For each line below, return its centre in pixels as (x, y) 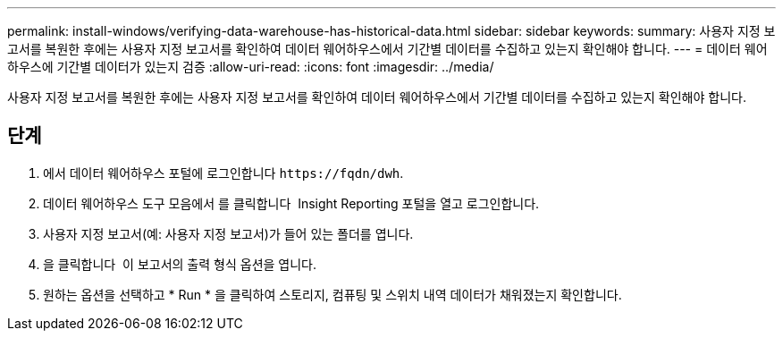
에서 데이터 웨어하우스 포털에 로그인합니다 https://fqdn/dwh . (223, 173)
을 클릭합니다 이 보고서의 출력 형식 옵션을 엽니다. (180, 264)
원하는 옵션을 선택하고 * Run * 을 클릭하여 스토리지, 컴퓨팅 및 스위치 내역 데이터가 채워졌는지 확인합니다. (333, 294)
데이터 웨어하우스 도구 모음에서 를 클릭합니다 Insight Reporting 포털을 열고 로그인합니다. (291, 203)
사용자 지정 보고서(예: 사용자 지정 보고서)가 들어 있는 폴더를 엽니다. (228, 233)
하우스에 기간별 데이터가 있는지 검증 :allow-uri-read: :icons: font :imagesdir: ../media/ (251, 67)
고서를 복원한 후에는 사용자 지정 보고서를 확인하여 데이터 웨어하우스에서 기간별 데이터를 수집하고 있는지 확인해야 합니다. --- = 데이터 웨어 (387, 49)
